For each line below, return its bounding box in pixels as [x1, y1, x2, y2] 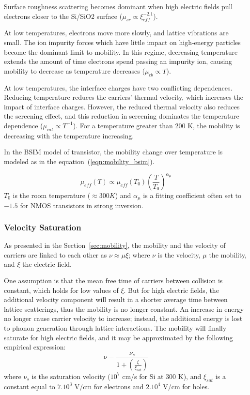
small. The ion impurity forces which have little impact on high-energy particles [4, 37, 241, 47]
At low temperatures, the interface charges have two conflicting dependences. [4, 82, 233, 92]
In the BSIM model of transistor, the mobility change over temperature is [4, 147, 223, 157]
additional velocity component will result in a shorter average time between [4, 294, 228, 304]
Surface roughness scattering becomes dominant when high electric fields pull [4, 1, 233, 11]
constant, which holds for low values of [4, 285, 119, 295]
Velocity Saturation [4, 221, 81, 233]
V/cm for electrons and [74, 381, 144, 391]
